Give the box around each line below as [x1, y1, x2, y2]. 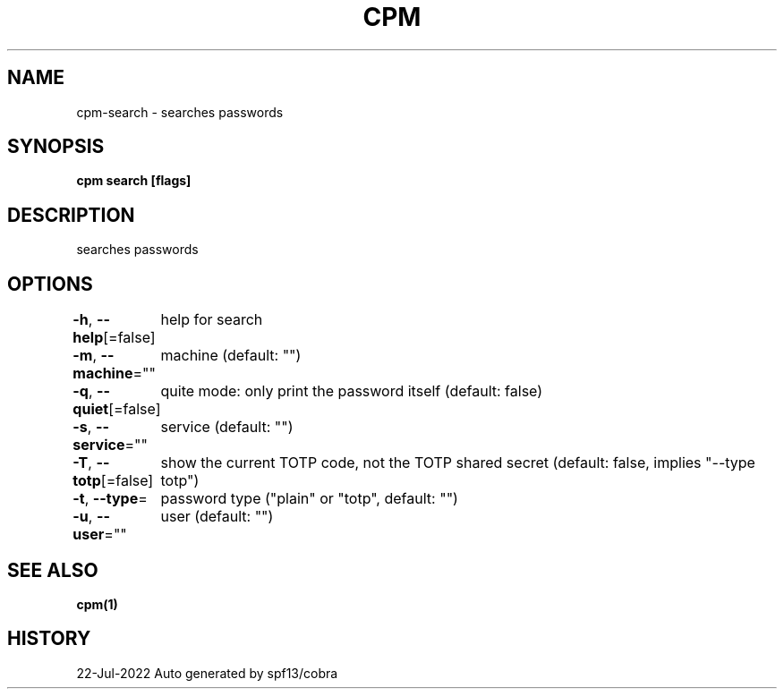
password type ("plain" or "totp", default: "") [160, 489, 458, 508]
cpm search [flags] [76, 173, 192, 189]
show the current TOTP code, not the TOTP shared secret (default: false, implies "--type [160, 454, 755, 472]
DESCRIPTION [7, 203, 135, 226]
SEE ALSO [7, 558, 98, 581]
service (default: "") [160, 418, 294, 437]
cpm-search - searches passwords [76, 104, 284, 120]
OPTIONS [7, 272, 93, 295]
